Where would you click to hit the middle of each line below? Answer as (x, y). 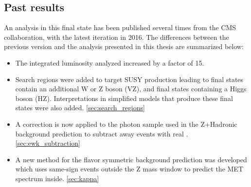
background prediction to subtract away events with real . (102, 133)
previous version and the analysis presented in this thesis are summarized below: (124, 46)
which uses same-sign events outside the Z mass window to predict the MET (129, 169)
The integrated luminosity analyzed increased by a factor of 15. (110, 62)
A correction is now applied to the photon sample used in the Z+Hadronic (126, 124)
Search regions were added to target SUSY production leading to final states (129, 79)
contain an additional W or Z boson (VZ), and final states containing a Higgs (131, 89)
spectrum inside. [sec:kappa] (57, 178)
